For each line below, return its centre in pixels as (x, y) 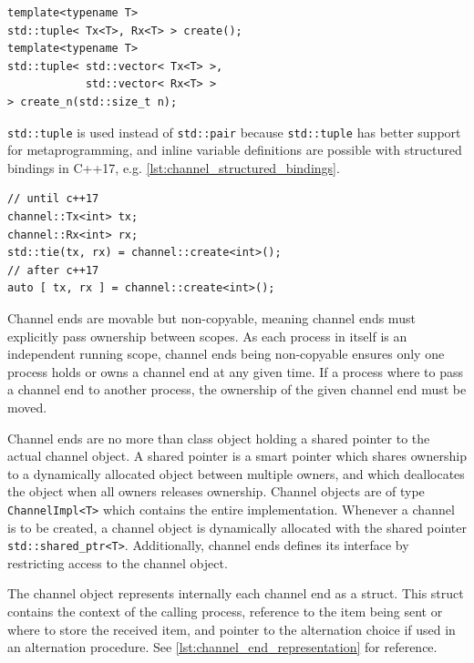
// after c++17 (53, 270)
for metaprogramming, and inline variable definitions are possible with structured (235, 150)
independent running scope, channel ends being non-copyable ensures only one (226, 354)
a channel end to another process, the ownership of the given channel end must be (237, 389)
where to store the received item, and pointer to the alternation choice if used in (232, 629)
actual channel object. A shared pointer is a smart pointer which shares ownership (237, 456)
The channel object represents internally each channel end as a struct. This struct (236, 593)
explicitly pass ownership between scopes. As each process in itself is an (207, 336)
